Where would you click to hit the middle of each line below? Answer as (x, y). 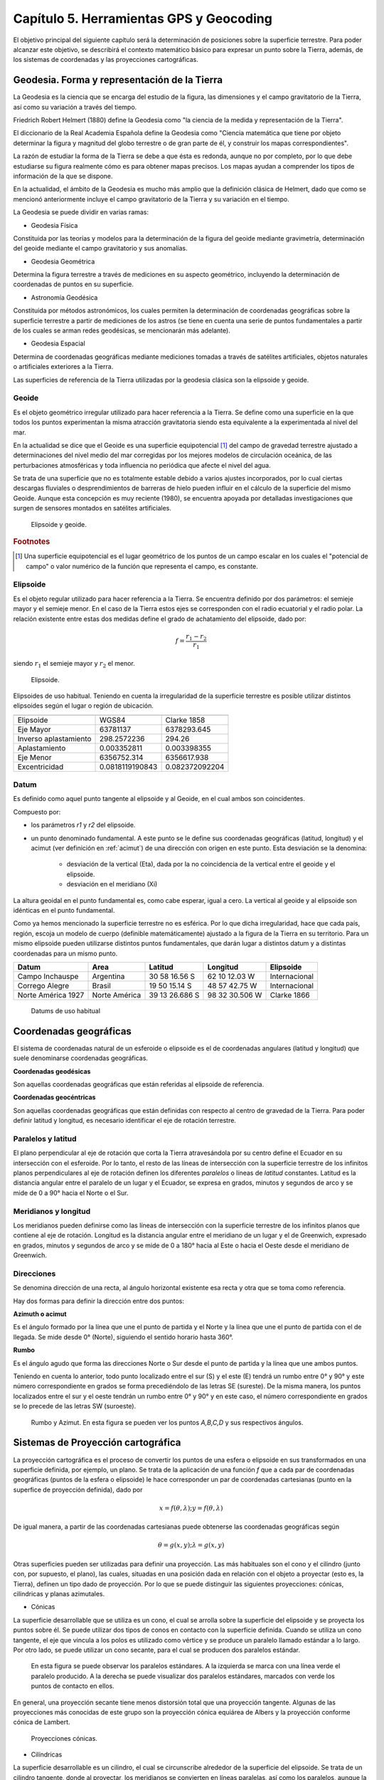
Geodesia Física (54, 225)
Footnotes (32, 542)
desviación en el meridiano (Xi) (112, 884)
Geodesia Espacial (58, 344)
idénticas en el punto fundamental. (64, 910)
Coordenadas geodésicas (52, 1071)
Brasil (102, 985)
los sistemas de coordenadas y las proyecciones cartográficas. (106, 60)
